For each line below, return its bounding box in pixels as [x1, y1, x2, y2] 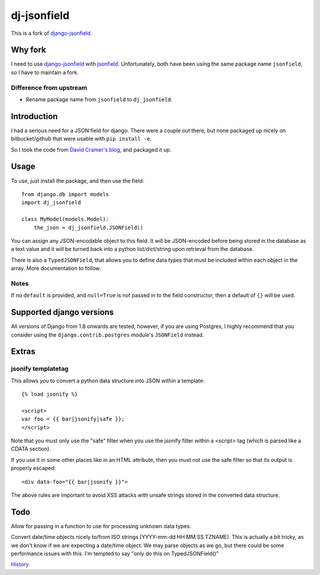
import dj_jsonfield [21, 199, 81, 206]
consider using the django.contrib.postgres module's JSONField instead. [11, 331, 204, 338]
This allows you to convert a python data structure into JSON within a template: [11, 377, 204, 384]
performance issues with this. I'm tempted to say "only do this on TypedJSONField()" [11, 550, 219, 557]
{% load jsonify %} [21, 391, 78, 398]
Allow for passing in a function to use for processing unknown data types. [11, 522, 191, 529]
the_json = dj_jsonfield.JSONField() [33, 224, 143, 231]
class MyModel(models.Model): [21, 216, 110, 223]
